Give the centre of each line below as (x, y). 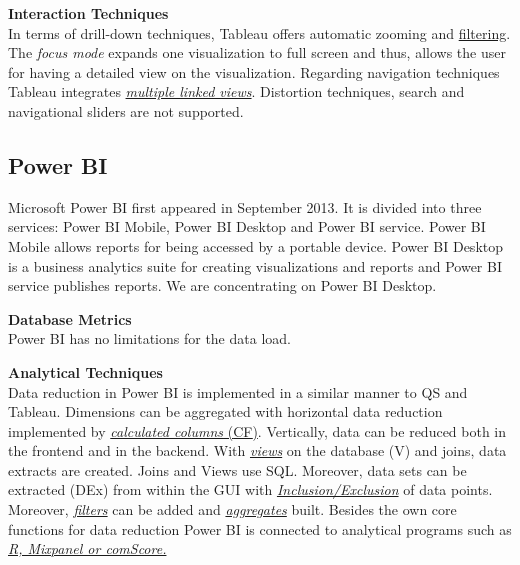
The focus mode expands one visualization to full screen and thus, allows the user (257, 52)
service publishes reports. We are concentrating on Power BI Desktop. (222, 285)
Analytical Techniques (85, 371)
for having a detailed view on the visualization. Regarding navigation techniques (254, 71)
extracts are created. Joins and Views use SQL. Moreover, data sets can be (237, 469)
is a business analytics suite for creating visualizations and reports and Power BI (255, 265)
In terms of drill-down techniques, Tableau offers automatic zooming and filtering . (259, 32)
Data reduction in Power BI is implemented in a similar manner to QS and (238, 391)
